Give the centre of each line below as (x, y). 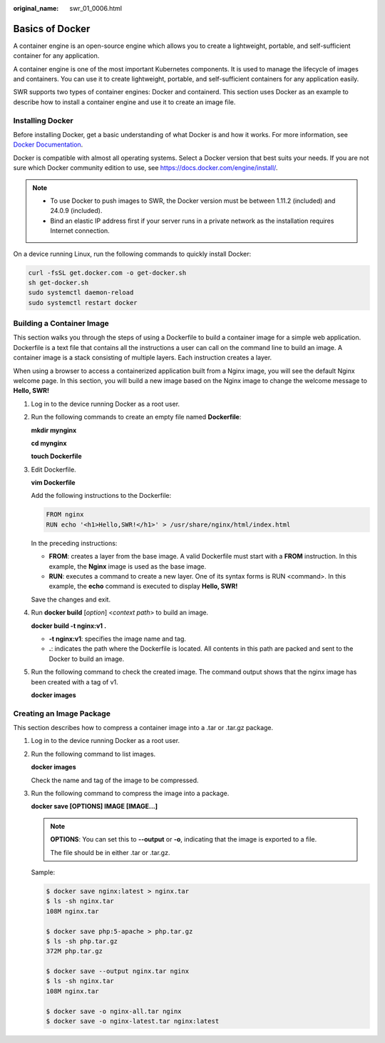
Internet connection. (80, 231)
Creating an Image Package (62, 713)
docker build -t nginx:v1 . (69, 626)
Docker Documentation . (48, 145)
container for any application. (56, 56)
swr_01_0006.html (96, 8)
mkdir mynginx (54, 430)
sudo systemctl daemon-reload (81, 293)
